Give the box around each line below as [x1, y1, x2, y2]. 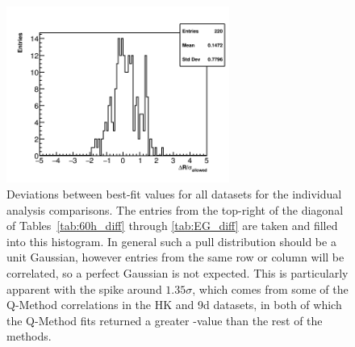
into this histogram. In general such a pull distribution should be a [6, 232, 336, 249]
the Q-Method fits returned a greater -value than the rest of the [6, 311, 323, 328]
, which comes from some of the [192, 280, 349, 297]
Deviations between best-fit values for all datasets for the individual [6, 186, 342, 203]
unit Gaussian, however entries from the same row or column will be [6, 249, 345, 265]
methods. [6, 328, 52, 345]
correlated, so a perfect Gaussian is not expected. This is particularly [6, 265, 349, 281]
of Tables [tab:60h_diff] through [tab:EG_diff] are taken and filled [6, 217, 338, 234]
